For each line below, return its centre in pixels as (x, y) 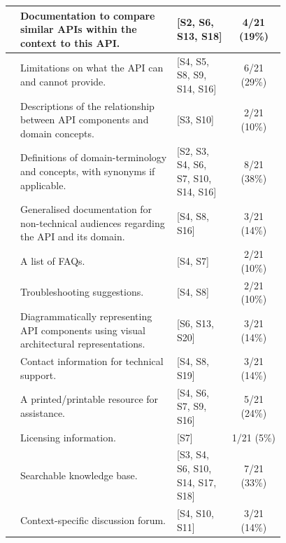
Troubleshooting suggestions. (82, 292)
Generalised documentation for (86, 209)
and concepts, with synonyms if (88, 171)
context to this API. (70, 42)
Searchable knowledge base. (79, 475)
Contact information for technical (92, 361)
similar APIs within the (79, 29)
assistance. (43, 412)
